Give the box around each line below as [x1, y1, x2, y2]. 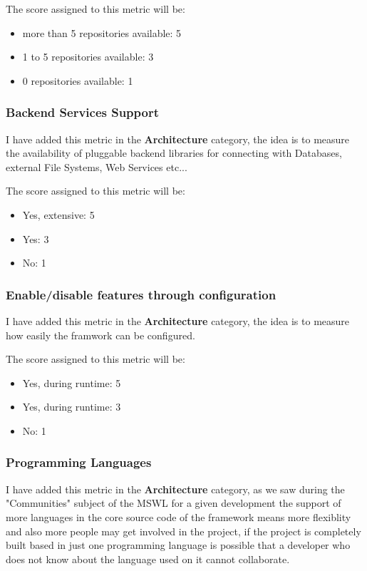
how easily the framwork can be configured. [6, 327, 195, 342]
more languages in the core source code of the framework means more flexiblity [6, 509, 351, 524]
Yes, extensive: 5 [22, 207, 95, 222]
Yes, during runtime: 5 [22, 375, 121, 390]
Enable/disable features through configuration [6, 285, 276, 303]
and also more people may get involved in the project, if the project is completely [6, 523, 361, 538]
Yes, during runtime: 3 [22, 399, 121, 414]
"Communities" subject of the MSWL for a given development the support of [6, 495, 341, 510]
